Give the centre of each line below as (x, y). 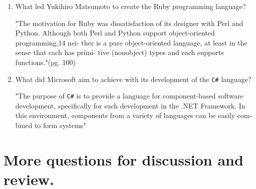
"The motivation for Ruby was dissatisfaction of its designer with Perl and (129, 23)
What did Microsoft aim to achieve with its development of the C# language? (133, 79)
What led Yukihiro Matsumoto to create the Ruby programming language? (131, 6)
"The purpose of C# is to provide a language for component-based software (129, 96)
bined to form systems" (51, 125)
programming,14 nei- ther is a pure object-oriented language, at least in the (131, 42)
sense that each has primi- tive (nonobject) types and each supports (119, 52)
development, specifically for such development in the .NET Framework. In (130, 105)
